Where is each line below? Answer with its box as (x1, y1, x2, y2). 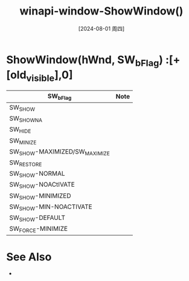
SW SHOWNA (9, 114, 43, 124)
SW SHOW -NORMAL (9, 169, 65, 179)
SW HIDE (9, 125, 31, 135)
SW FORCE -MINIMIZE (9, 225, 68, 234)
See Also (6, 250, 52, 263)
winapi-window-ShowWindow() (19, 4, 184, 18)
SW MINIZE (9, 136, 37, 146)
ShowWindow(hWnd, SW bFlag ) (6, 53, 164, 69)
